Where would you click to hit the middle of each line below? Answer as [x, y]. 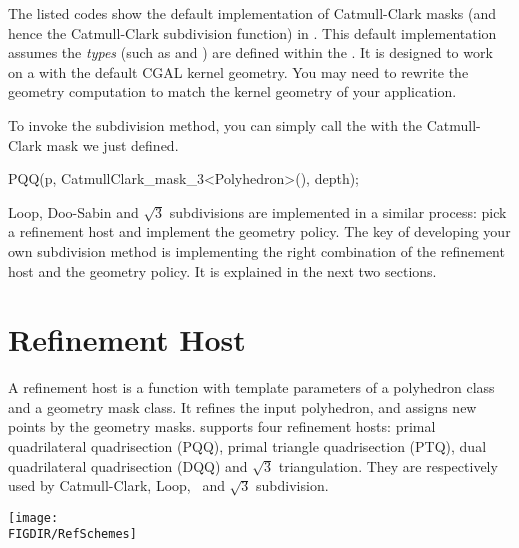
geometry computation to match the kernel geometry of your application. [232, 91]
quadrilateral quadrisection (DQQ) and [128, 465]
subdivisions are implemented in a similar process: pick [338, 211]
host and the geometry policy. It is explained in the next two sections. [222, 270]
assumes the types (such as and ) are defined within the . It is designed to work [250, 52]
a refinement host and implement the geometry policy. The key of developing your [259, 231]
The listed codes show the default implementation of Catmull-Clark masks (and [252, 13]
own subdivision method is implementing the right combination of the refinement [256, 250]
